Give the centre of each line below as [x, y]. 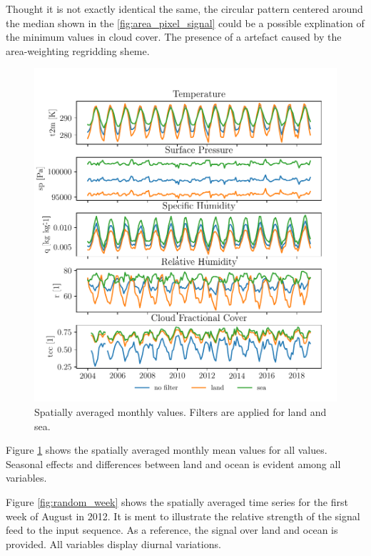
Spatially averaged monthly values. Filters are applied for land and [181, 412]
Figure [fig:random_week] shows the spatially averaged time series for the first [177, 501]
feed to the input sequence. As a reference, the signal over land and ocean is [172, 530]
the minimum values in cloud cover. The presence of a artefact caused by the [174, 37]
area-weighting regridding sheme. [78, 50]
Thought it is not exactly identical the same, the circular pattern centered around [184, 9]
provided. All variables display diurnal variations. [113, 543]
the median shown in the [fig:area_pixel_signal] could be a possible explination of [185, 23]
